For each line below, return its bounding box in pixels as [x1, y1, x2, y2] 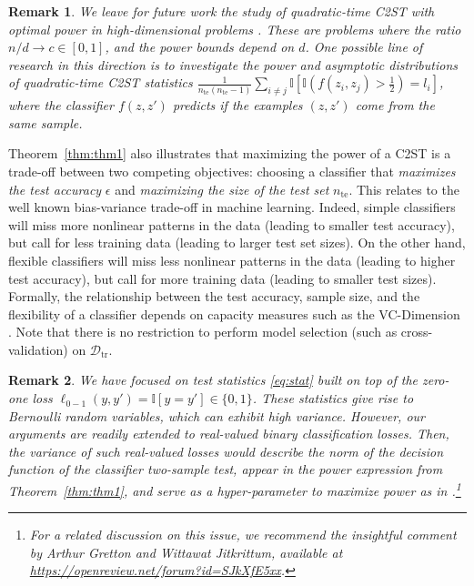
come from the [355, 96, 435, 115]
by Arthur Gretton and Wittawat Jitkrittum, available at [29, 542, 343, 561]
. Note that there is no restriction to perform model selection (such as [8, 322, 398, 341]
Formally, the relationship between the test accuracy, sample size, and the [8, 287, 420, 306]
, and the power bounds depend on [105, 37, 295, 56]
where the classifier [8, 96, 114, 115]
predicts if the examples [172, 96, 303, 115]
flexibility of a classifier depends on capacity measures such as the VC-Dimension [8, 304, 460, 323]
